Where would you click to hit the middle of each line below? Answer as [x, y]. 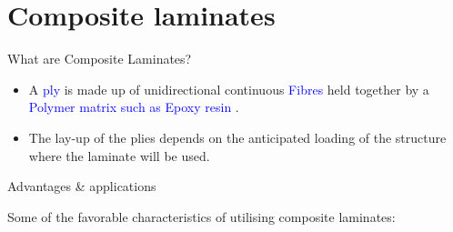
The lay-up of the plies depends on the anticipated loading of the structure [237, 137]
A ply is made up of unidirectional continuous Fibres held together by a [229, 89]
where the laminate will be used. [119, 155]
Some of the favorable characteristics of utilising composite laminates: [201, 216]
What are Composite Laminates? [100, 59]
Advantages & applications [82, 186]
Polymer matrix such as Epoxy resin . [134, 107]
